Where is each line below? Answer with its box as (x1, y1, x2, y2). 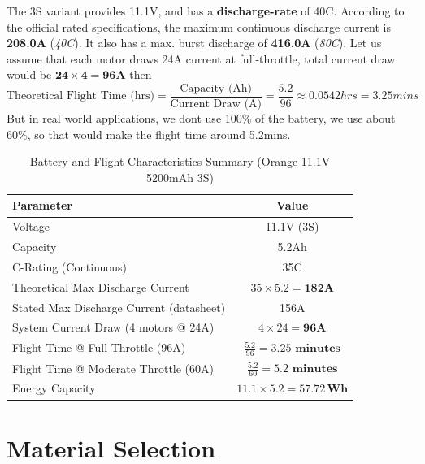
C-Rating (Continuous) (12, 258, 128, 275)
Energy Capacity (12, 379, 96, 397)
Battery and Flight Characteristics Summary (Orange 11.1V (29, 153, 331, 170)
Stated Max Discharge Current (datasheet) (12, 298, 226, 315)
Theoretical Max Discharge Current (12, 278, 189, 295)
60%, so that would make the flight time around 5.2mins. (7, 125, 291, 142)
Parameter (12, 197, 72, 214)
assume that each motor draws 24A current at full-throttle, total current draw (7, 50, 396, 67)
